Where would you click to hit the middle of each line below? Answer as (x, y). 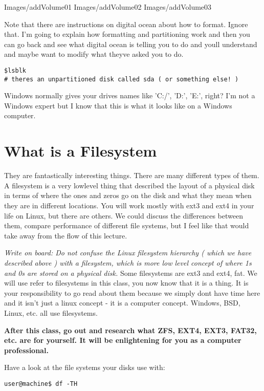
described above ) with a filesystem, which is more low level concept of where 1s (128, 262)
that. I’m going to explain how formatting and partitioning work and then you (127, 34)
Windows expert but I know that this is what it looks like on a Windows (118, 105)
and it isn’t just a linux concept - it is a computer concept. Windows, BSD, (122, 303)
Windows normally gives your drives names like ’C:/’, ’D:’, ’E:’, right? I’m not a (130, 95)
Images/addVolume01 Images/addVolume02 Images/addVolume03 (108, 7)
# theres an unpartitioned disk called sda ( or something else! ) (122, 79)
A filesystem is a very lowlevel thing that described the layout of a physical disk (129, 185)
